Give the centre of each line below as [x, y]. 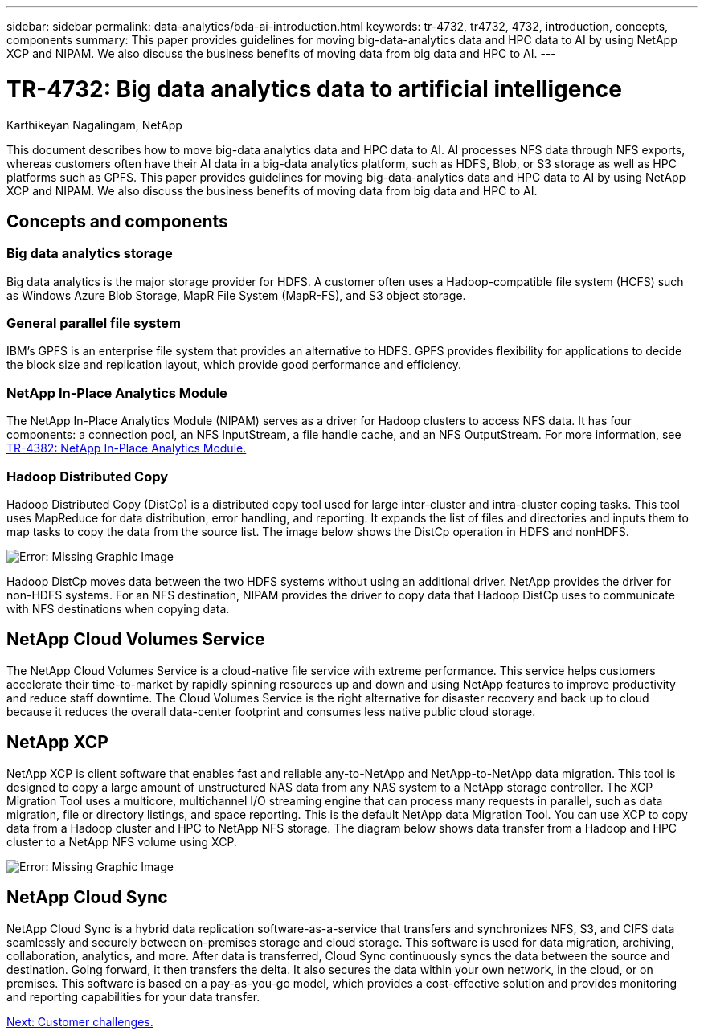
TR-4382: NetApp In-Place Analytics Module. [127, 448]
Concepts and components [117, 221]
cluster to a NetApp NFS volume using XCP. [122, 841]
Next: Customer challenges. [80, 1021]
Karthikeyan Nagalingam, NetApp [94, 125]
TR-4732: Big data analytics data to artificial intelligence [314, 89]
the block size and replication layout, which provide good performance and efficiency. [234, 365]
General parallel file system [94, 323]
